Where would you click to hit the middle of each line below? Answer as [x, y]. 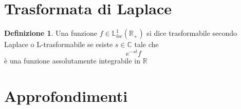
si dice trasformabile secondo [192, 33]
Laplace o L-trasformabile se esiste [59, 44]
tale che [146, 44]
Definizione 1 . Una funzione [51, 33]
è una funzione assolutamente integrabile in [72, 60]
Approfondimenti [66, 95]
